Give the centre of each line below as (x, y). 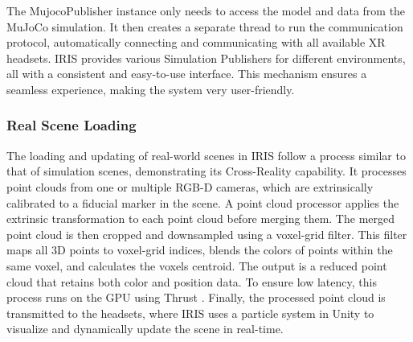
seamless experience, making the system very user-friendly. (151, 89)
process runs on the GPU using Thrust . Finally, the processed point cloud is (196, 297)
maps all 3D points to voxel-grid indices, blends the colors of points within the (200, 250)
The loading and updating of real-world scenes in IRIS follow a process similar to (206, 155)
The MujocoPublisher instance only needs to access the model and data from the (206, 10)
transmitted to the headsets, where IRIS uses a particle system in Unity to (190, 313)
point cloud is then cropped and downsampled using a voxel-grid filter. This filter (207, 234)
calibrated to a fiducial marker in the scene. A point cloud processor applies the (203, 202)
